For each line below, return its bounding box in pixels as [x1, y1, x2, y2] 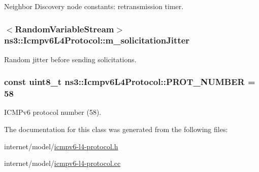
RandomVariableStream [15, 22, 114, 35]
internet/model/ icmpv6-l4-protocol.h [4, 141, 118, 151]
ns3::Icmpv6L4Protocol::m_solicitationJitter [4, 34, 190, 47]
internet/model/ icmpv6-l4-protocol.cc [4, 158, 121, 168]
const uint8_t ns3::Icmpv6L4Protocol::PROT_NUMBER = [4, 75, 255, 88]
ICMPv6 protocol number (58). [4, 107, 102, 117]
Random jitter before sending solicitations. [4, 54, 137, 64]
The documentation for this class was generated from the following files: [4, 124, 228, 135]
